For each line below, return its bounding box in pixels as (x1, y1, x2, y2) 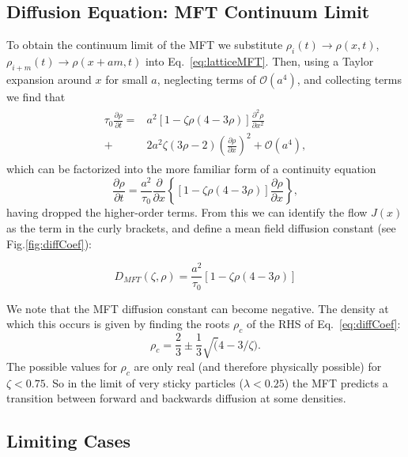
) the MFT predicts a (284, 374, 388, 391)
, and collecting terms (297, 70, 402, 87)
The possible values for (6, 357, 117, 374)
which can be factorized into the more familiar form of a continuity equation (6, 161, 376, 177)
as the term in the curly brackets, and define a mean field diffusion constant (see (6, 219, 396, 236)
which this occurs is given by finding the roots (6, 315, 230, 332)
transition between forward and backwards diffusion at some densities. (6, 390, 346, 406)
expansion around (6, 70, 92, 87)
